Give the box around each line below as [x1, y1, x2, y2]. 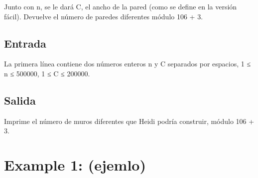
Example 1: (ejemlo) [4, 155, 146, 175]
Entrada [4, 35, 46, 51]
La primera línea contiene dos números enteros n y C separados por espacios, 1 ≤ [4, 59, 251, 69]
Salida [4, 92, 36, 108]
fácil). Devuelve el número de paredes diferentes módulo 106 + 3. [4, 11, 203, 21]
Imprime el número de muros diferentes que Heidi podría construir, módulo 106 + [4, 116, 255, 126]
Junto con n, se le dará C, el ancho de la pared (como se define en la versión [4, 1, 237, 11]
